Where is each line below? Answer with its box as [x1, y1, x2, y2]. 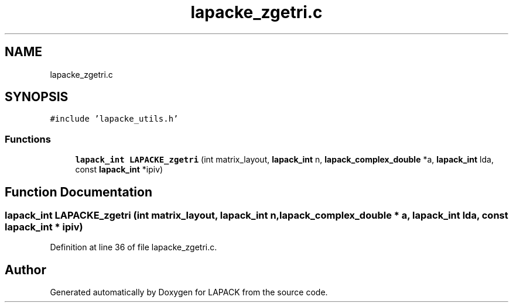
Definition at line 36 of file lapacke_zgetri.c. [50, 242, 217, 253]
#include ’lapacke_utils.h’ [50, 114, 179, 124]
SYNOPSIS [5, 89, 69, 105]
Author [5, 262, 46, 277]
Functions [5, 133, 51, 145]
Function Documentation [5, 184, 152, 199]
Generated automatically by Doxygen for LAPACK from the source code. [50, 287, 328, 298]
